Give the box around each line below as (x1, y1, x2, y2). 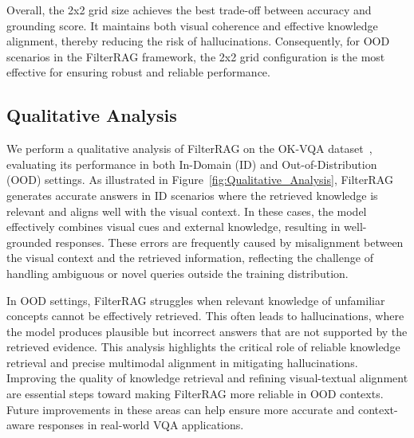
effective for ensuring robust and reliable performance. (6, 64, 270, 80)
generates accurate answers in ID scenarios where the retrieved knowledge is (6, 186, 378, 203)
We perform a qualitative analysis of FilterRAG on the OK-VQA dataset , (6, 140, 373, 157)
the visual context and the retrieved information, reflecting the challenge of (6, 249, 373, 266)
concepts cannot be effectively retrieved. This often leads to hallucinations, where (6, 307, 404, 324)
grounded (6, 233, 52, 250)
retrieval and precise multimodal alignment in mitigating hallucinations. (6, 354, 358, 370)
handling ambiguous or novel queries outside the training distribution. (6, 264, 349, 281)
